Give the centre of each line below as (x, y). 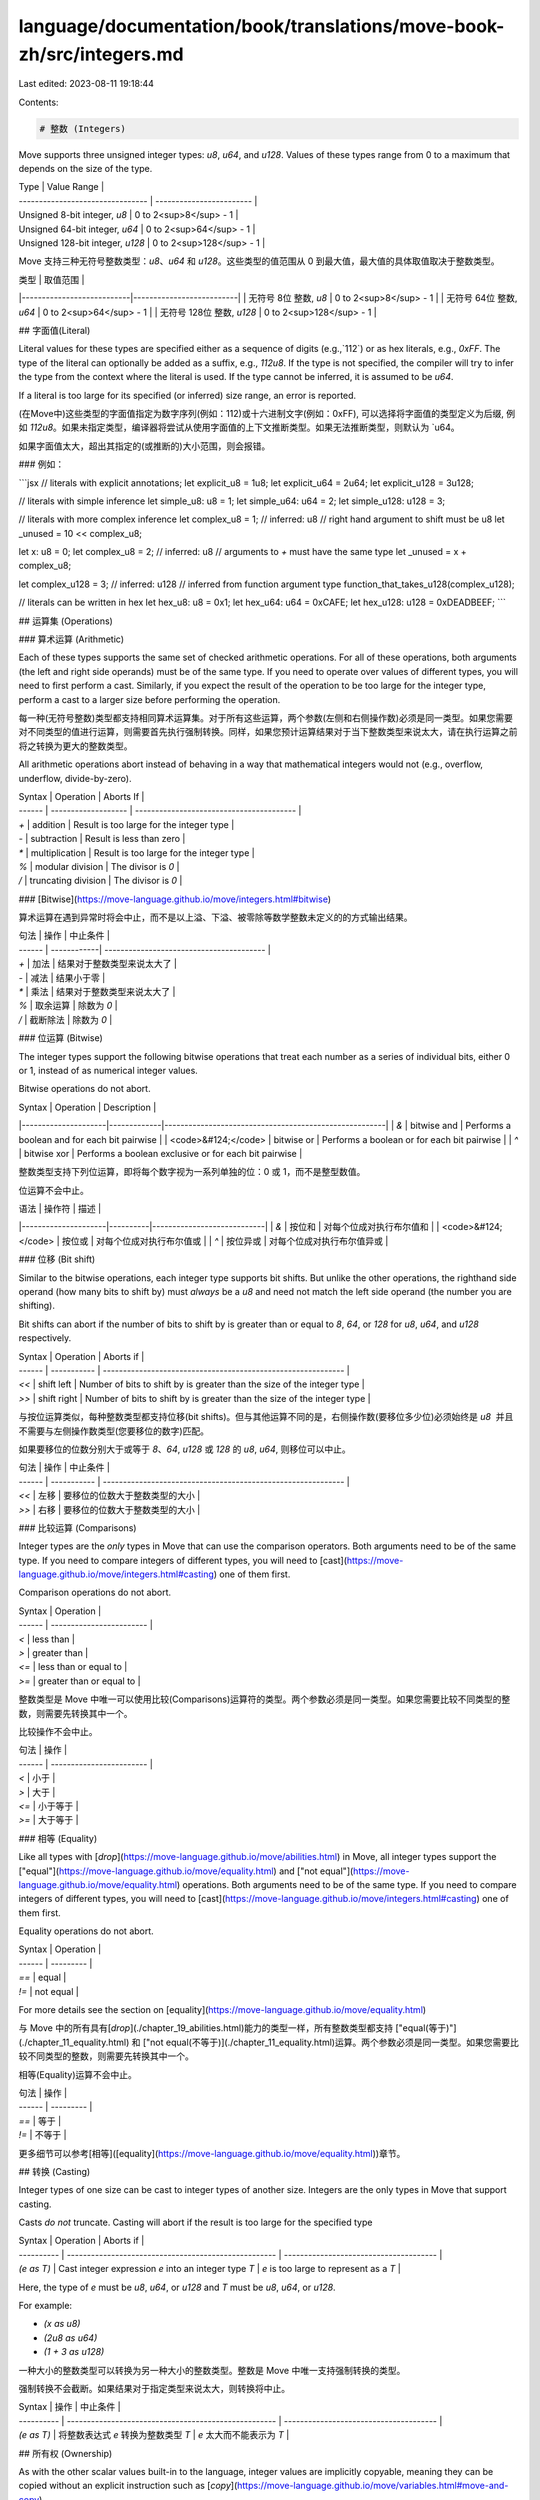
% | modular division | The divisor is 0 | (99, 866)
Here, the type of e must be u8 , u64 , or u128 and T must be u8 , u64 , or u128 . (177, 2287)
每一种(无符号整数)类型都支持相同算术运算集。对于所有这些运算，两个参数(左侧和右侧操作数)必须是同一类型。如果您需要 (266, 717)
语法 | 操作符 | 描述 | (60, 1209)
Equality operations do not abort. (86, 1931)
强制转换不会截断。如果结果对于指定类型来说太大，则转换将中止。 (154, 2388)
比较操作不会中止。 (58, 1731)
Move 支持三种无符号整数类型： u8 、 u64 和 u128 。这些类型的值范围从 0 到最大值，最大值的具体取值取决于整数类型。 (259, 261)
